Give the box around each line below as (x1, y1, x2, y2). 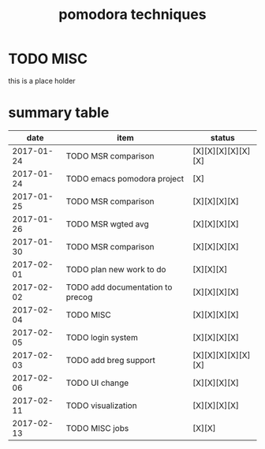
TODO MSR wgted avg (65, 219, 150, 230)
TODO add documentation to (65, 282, 173, 293)
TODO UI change (65, 377, 129, 388)
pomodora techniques (58, 6, 207, 24)
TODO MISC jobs (65, 422, 129, 433)
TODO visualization (65, 400, 137, 411)
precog (65, 291, 93, 302)
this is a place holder (8, 76, 77, 85)
